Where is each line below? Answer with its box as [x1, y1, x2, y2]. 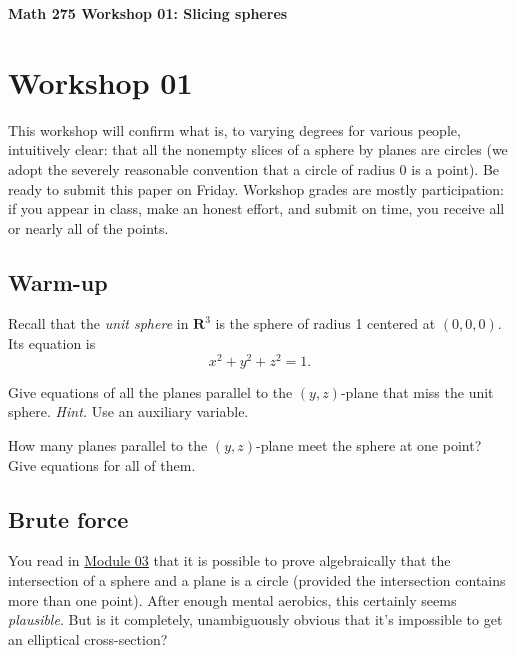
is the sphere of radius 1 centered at [215, 313, 436, 334]
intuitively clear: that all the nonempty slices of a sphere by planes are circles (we [8, 139, 508, 160]
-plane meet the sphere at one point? [255, 434, 482, 455]
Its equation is [8, 333, 96, 354]
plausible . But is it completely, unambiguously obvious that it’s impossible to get [8, 609, 503, 630]
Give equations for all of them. [8, 454, 196, 475]
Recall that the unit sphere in [8, 313, 189, 334]
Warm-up [8, 266, 108, 297]
